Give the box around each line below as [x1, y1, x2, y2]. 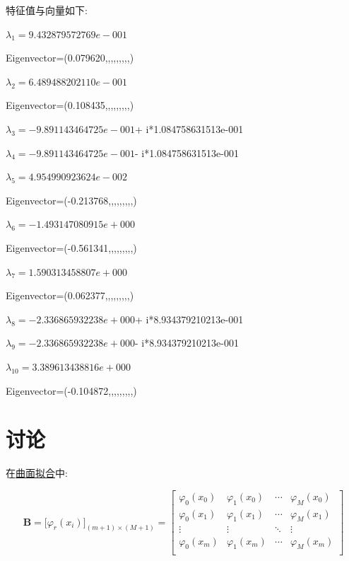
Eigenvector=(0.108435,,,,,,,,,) [6, 98, 134, 112]
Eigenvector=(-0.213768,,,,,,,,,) [6, 192, 137, 207]
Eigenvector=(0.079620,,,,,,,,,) [6, 50, 134, 65]
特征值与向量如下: [6, 3, 88, 17]
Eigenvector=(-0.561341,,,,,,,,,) [6, 240, 137, 255]
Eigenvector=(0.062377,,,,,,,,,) [6, 288, 134, 303]
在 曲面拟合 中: [6, 465, 68, 480]
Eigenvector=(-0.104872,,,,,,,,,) [6, 383, 137, 398]
